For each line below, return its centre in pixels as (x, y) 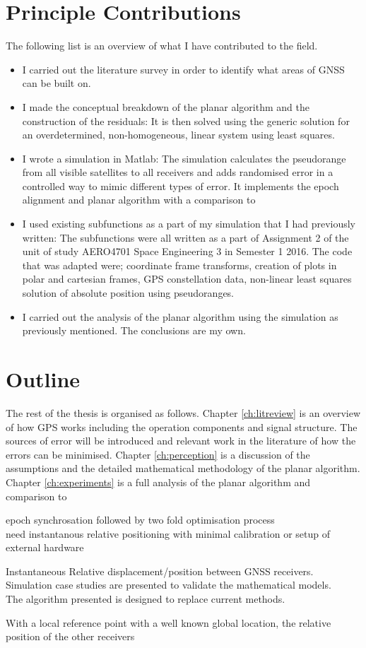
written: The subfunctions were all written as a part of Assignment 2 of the (185, 237)
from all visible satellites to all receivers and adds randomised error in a (178, 172)
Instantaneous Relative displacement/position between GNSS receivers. (160, 571)
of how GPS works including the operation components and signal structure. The (182, 426)
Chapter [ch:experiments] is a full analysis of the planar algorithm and (158, 482)
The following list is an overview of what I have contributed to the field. (162, 46)
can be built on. (57, 83)
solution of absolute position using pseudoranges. (128, 293)
